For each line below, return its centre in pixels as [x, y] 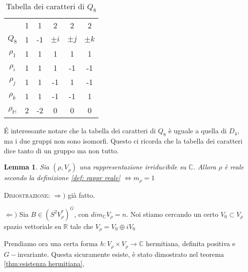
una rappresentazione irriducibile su [133, 167]
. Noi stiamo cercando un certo [172, 214]
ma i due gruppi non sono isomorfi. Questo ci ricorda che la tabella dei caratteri [123, 140]
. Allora [205, 167]
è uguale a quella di [198, 131]
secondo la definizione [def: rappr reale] [62, 178]
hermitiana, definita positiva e [191, 243]
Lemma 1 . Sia [27, 167]
